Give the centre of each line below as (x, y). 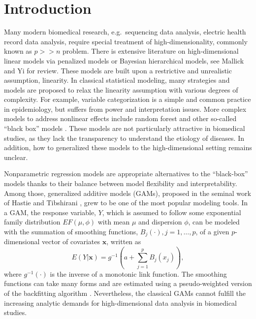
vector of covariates (71, 241)
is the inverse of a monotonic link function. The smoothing (138, 273)
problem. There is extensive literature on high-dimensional (150, 51)
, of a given (212, 231)
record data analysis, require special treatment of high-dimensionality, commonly (126, 41)
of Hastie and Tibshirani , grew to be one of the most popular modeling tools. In (126, 203)
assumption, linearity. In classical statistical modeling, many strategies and (117, 80)
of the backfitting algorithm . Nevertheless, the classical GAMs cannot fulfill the (125, 293)
